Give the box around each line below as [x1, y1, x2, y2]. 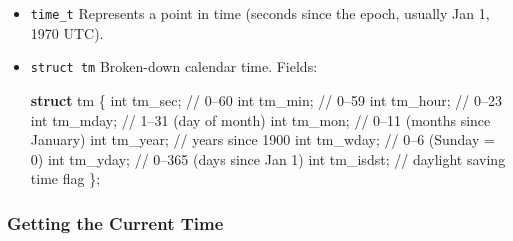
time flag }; [30, 168, 101, 189]
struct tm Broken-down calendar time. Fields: [30, 56, 318, 77]
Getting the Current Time [7, 210, 224, 235]
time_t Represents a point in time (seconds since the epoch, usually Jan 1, [30, 3, 490, 23]
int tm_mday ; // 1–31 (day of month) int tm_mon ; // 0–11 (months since [30, 109, 491, 130]
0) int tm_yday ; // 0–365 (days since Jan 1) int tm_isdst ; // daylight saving [30, 148, 506, 169]
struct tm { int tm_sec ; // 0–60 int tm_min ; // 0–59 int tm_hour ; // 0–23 [30, 89, 502, 110]
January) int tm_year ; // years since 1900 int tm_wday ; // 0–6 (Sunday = [30, 129, 495, 150]
